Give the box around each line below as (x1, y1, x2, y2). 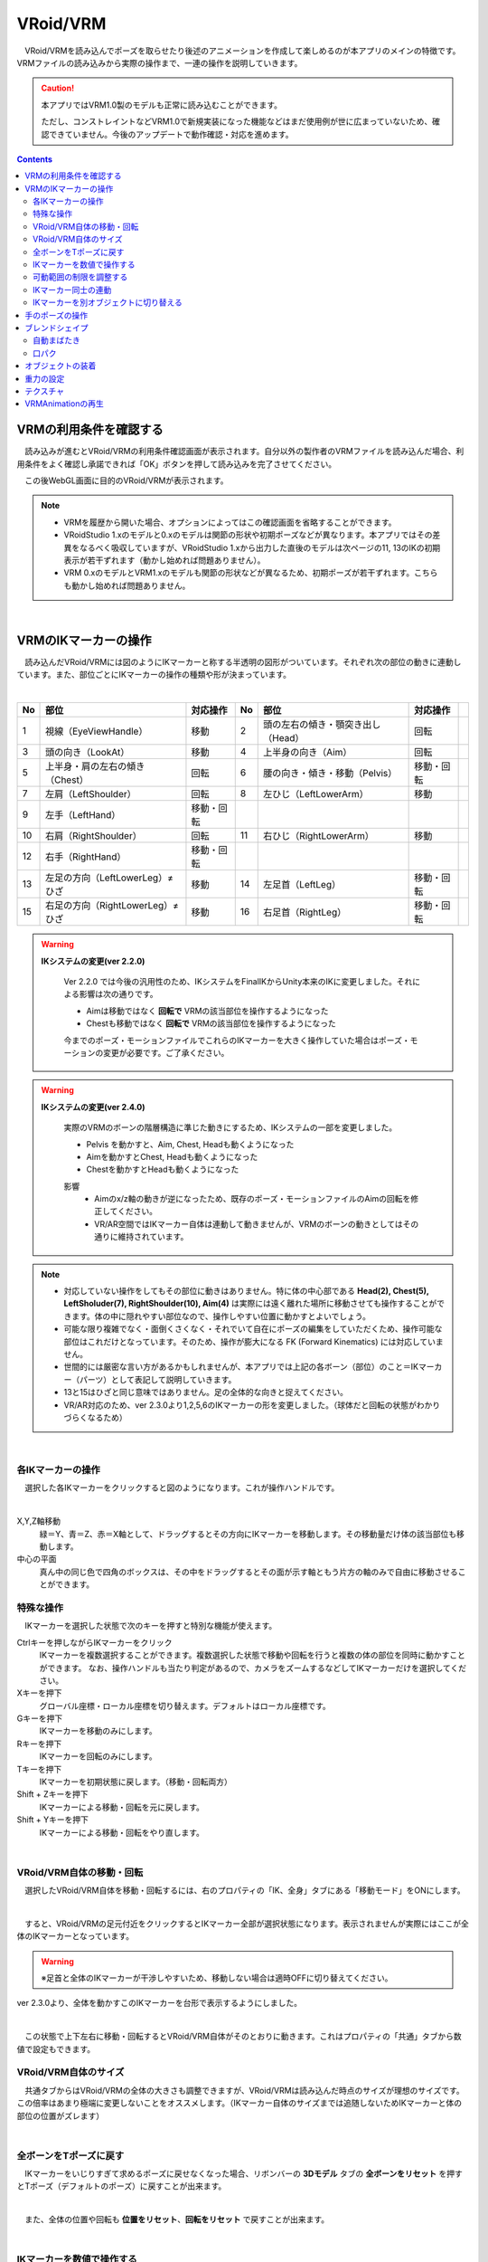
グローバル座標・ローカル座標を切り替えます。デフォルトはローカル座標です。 (39, 1700, 332, 1711)
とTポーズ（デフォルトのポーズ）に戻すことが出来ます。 (16, 2181, 227, 2191)
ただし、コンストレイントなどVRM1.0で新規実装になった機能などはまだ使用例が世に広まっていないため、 (41, 116, 433, 127)
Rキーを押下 (16, 1738, 62, 1749)
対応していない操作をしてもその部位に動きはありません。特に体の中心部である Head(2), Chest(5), (63, 1286, 429, 1297)
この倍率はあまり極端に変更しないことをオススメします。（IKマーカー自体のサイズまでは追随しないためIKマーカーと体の (16, 2097, 463, 2108)
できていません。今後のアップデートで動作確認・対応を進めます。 (48, 128, 294, 139)
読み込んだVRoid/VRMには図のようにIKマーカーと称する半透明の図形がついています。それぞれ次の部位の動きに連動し (23, 657, 462, 668)
